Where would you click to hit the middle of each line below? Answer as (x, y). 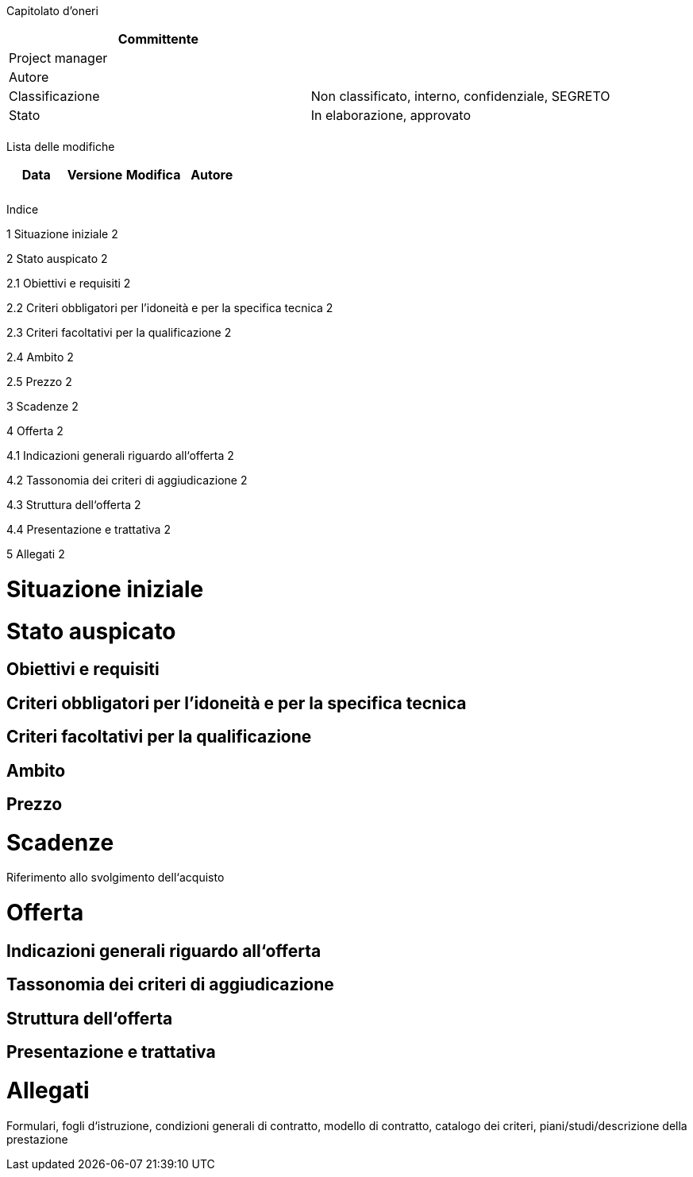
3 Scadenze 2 (42, 406)
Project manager (58, 58)
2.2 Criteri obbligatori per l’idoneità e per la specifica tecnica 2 (170, 308)
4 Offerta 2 (35, 431)
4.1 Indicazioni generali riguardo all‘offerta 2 (120, 455)
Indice (23, 209)
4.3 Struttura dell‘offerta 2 (74, 505)
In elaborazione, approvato (391, 115)
